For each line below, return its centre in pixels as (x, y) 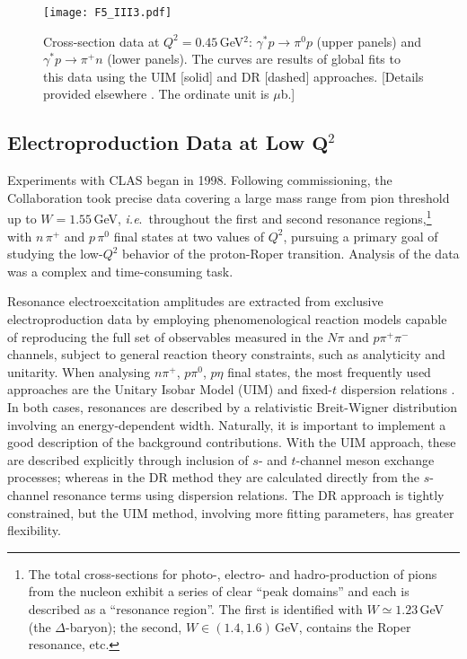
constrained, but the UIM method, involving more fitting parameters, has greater (231, 512)
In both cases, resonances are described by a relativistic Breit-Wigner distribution (233, 407)
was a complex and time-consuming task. (120, 271)
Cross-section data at (101, 41)
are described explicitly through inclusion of (128, 459)
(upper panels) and (369, 41)
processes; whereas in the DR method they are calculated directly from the (213, 477)
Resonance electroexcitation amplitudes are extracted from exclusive (195, 301)
